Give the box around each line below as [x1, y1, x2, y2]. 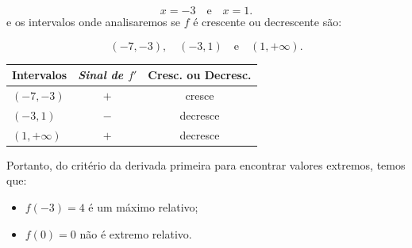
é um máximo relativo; [88, 198, 198, 215]
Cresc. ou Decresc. [148, 67, 252, 83]
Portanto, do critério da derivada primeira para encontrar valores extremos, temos [6, 156, 406, 173]
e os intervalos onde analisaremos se [6, 13, 180, 29]
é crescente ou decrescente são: [193, 13, 342, 29]
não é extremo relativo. [79, 225, 192, 242]
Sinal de [78, 67, 124, 83]
